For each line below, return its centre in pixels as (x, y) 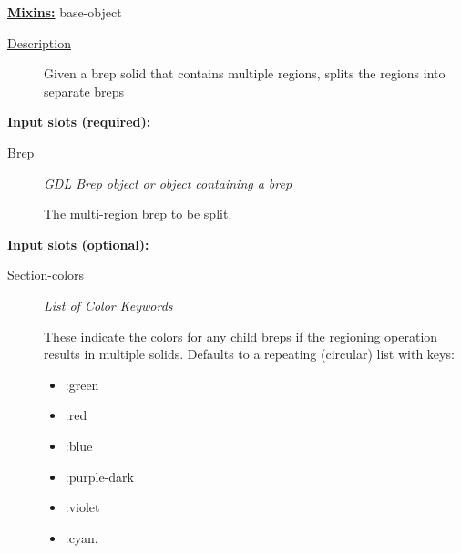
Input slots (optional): (78, 244)
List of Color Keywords (108, 305)
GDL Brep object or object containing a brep (168, 183)
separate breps (84, 91)
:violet (82, 507)
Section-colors (46, 275)
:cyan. (82, 537)
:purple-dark (99, 476)
